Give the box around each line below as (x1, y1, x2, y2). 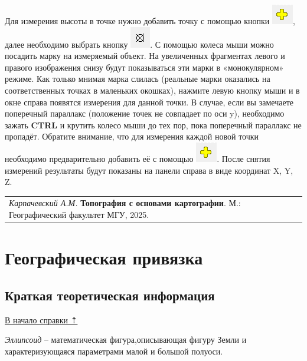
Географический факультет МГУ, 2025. (9, 208, 149, 221)
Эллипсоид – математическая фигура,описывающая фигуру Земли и (5, 333, 247, 346)
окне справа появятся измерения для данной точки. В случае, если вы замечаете (5, 95, 293, 108)
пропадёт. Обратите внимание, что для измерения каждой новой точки (5, 130, 259, 143)
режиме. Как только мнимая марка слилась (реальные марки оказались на (5, 72, 270, 85)
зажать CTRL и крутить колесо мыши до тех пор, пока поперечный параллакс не (5, 118, 302, 131)
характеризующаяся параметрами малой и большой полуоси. (5, 345, 223, 357)
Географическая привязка (5, 246, 203, 270)
